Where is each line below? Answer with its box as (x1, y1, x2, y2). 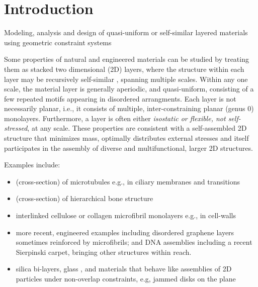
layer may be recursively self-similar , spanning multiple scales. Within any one (4, 73, 248, 84)
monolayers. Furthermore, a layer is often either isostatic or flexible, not (4, 113, 226, 123)
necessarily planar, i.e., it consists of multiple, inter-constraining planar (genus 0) (4, 103, 254, 114)
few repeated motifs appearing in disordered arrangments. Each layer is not (4, 93, 236, 104)
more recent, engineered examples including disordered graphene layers (16, 227, 234, 237)
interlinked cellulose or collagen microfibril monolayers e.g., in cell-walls (16, 210, 236, 221)
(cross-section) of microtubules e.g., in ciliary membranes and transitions (16, 176, 240, 186)
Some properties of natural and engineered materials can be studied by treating (4, 54, 249, 64)
